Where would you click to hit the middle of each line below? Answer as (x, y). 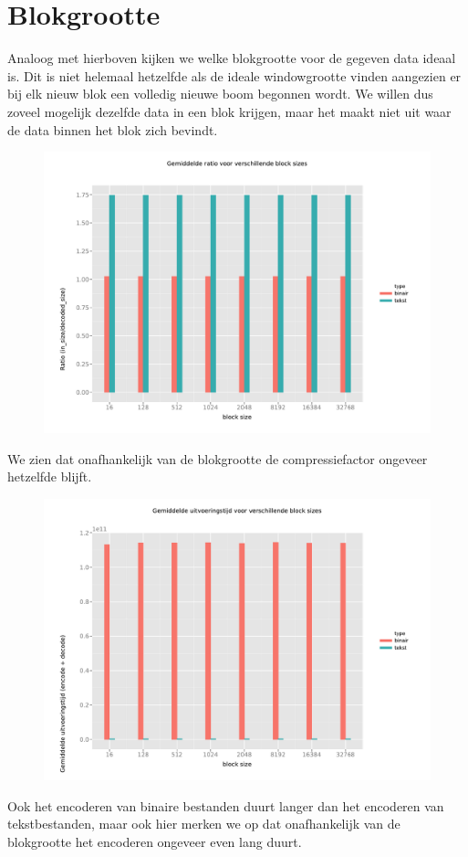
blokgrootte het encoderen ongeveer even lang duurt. (155, 841)
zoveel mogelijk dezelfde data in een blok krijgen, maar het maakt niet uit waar (229, 111)
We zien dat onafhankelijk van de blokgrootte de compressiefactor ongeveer (218, 458)
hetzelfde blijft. (50, 476)
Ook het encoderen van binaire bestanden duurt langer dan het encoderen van (226, 805)
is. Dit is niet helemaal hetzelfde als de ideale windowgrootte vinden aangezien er (234, 75)
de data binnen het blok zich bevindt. (113, 129)
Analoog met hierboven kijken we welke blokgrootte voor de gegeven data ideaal (232, 58)
